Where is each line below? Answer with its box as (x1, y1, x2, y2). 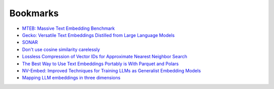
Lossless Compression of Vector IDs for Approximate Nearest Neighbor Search (22, 54, 188, 60)
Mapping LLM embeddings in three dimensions (22, 75, 121, 81)
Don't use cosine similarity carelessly (22, 46, 100, 53)
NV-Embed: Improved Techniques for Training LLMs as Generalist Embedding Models (22, 67, 201, 73)
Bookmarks (9, 8, 59, 19)
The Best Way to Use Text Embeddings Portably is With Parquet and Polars (22, 61, 179, 67)
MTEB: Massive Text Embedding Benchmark (22, 25, 115, 31)
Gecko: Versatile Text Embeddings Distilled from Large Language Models (22, 32, 175, 38)
